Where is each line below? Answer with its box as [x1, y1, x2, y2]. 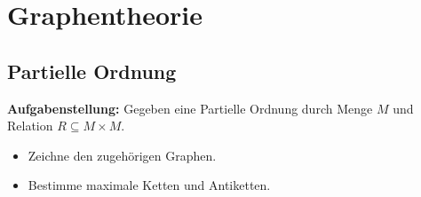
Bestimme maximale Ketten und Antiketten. [28, 176, 271, 194]
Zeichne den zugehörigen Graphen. [28, 146, 217, 164]
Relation [7, 116, 53, 135]
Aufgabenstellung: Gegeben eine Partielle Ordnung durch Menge [7, 98, 373, 117]
